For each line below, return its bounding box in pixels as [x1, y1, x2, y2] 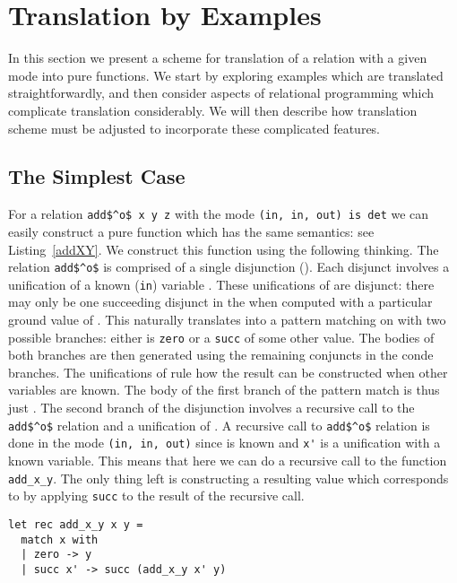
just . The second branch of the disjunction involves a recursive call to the [8, 398, 415, 417]
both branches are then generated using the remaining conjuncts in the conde [8, 345, 434, 364]
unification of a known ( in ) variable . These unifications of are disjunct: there [8, 274, 435, 293]
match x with [21, 533, 99, 546]
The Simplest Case [8, 162, 185, 190]
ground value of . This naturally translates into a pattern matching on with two [8, 310, 446, 329]
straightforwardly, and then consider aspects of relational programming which [8, 83, 435, 102]
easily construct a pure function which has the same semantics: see [8, 222, 375, 240]
